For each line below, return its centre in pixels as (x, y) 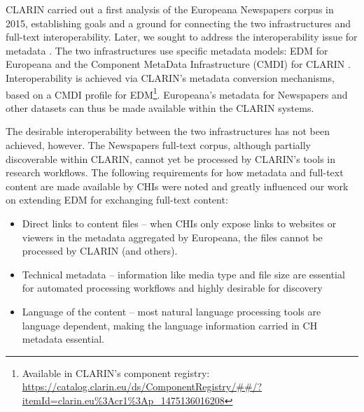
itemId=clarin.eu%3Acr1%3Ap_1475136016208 (123, 400)
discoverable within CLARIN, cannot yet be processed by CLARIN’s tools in (170, 158)
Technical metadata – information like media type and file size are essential (183, 274)
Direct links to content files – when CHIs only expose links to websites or (179, 223)
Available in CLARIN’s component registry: (116, 372)
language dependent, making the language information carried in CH (170, 325)
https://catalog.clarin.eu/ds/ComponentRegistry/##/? (142, 386)
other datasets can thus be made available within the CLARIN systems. (160, 107)
